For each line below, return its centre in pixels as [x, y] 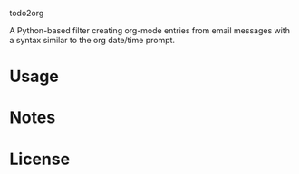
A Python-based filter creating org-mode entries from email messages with [149, 30]
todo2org [27, 13]
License [40, 159]
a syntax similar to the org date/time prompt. [92, 40]
